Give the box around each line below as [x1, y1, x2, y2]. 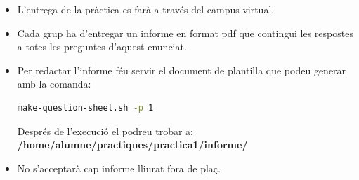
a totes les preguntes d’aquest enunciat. [17, 39, 187, 54]
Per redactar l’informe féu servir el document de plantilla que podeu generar [17, 62, 346, 77]
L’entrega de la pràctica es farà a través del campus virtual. [17, 2, 275, 16]
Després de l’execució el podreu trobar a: [17, 123, 193, 138]
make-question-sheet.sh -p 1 [17, 102, 154, 113]
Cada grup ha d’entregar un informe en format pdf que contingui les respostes [17, 25, 353, 40]
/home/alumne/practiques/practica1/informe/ [17, 137, 248, 152]
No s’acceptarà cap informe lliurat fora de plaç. [17, 160, 221, 175]
